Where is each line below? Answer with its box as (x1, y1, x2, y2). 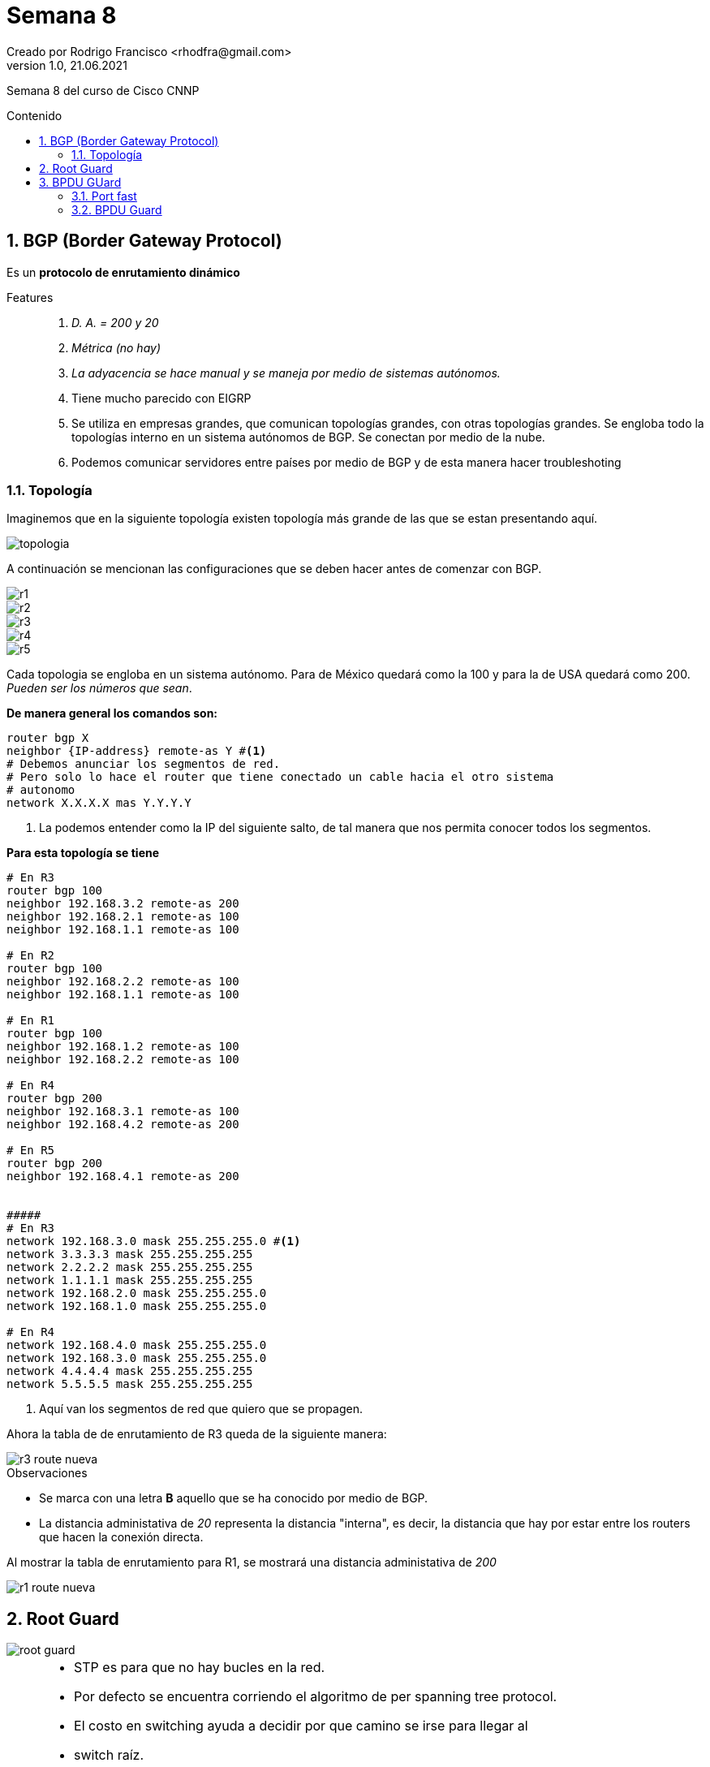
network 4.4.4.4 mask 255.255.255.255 (6, 1364, 253, 1378)
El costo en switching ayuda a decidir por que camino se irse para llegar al (74, 1717, 528, 1735)
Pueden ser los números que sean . (6, 681, 192, 696)
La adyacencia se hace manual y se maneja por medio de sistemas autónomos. (71, 365, 501, 380)
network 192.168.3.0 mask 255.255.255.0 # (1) (6, 1235, 301, 1248)
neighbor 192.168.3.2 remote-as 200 (6, 897, 239, 911)
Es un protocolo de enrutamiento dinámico (6, 265, 240, 279)
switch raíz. (74, 1747, 144, 1764)
